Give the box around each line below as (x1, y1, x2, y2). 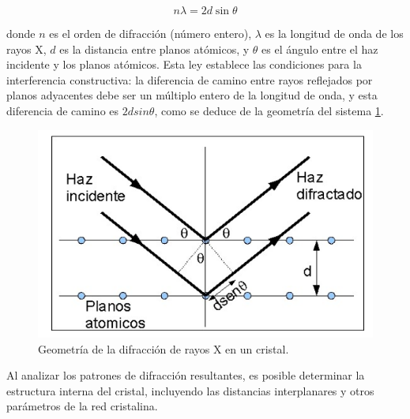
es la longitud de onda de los (265, 25, 404, 41)
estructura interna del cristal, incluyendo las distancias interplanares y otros (6, 382, 374, 398)
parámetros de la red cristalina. (6, 398, 158, 414)
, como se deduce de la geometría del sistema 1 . (154, 102, 384, 118)
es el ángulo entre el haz (261, 40, 378, 57)
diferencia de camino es (6, 102, 119, 118)
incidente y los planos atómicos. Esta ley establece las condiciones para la (6, 56, 362, 73)
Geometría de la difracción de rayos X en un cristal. (38, 340, 289, 357)
